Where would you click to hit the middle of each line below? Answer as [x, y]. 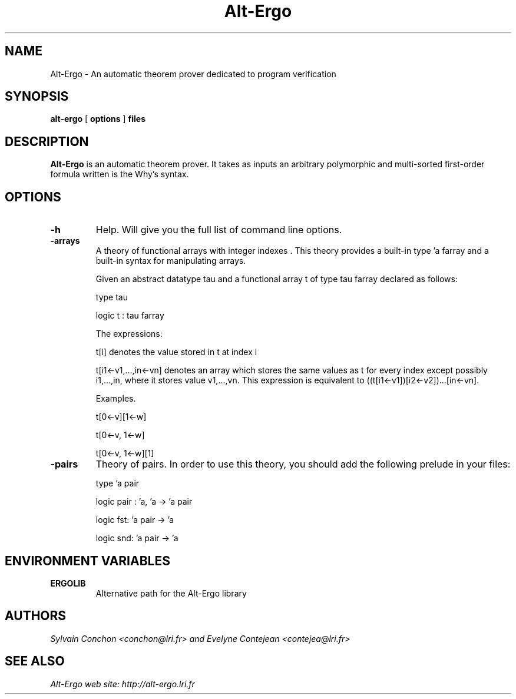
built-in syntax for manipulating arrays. [171, 261]
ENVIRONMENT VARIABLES [87, 561]
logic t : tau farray [130, 316]
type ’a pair [118, 483]
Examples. [116, 399]
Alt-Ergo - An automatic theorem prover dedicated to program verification [193, 74]
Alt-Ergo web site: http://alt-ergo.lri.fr [123, 684]
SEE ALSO [35, 661]
